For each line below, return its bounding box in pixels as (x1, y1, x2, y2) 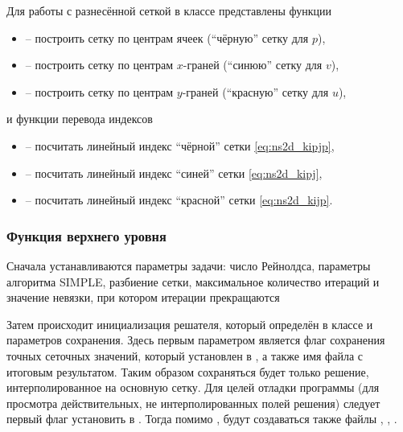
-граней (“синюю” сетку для (183, 56, 323, 73)
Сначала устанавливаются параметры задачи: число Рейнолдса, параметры (6, 257, 371, 274)
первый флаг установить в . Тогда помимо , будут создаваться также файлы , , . (6, 410, 397, 427)
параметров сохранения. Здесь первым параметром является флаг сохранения (6, 331, 385, 348)
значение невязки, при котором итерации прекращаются (6, 289, 280, 306)
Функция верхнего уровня (6, 225, 167, 245)
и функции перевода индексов (6, 110, 153, 127)
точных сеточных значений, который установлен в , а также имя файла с (6, 347, 363, 364)
